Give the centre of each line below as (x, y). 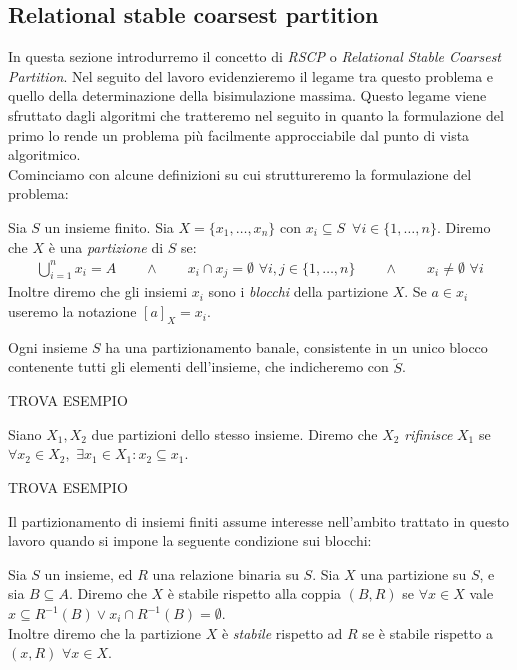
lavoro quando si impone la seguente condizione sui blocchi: (190, 540)
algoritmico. (44, 154)
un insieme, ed (88, 573)
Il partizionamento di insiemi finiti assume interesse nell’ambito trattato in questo (259, 520)
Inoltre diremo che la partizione (105, 632)
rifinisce (428, 433)
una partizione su (413, 573)
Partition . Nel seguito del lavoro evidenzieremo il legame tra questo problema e (251, 75)
